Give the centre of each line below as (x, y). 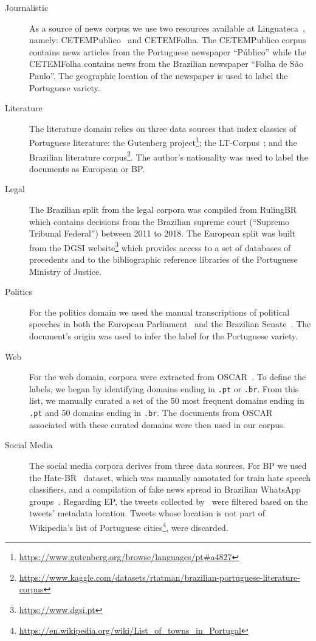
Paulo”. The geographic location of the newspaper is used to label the (159, 75)
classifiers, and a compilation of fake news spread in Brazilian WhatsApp (165, 489)
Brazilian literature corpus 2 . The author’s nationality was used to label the (169, 156)
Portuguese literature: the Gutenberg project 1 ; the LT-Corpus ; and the (163, 141)
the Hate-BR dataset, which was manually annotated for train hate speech (170, 477)
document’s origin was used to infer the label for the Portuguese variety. (164, 336)
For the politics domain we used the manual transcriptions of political (160, 312)
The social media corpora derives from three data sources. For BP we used (168, 465)
